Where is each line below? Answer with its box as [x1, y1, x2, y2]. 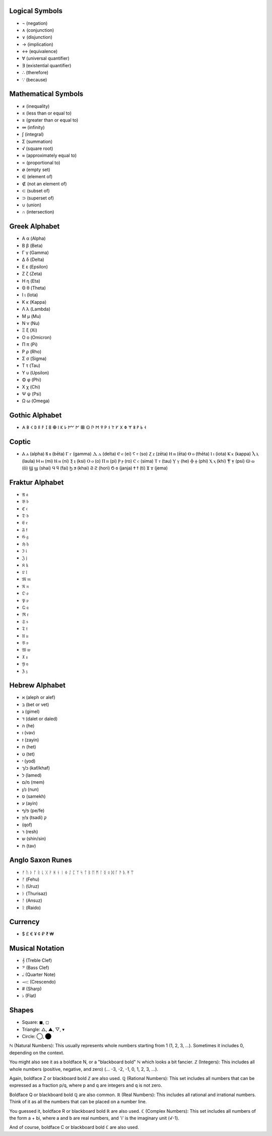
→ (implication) [22, 41, 54, 47]
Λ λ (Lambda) [22, 306, 50, 312]
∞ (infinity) [22, 124, 45, 130]
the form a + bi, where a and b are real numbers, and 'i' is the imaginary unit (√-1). [9, 1115, 180, 1121]
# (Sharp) [22, 986, 42, 992]
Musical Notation [9, 944, 64, 953]
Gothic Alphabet [9, 411, 62, 420]
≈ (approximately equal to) [22, 152, 77, 158]
